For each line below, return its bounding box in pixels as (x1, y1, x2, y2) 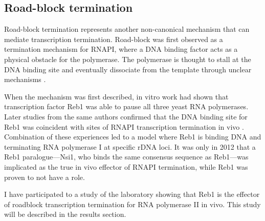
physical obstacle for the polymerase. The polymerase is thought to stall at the (4, 53, 251, 64)
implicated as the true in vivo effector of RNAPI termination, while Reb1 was (4, 161, 248, 172)
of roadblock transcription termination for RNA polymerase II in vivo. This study (4, 198, 261, 209)
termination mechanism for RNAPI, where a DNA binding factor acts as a (4, 44, 238, 54)
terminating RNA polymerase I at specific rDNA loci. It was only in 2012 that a (4, 141, 256, 152)
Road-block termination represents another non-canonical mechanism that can (4, 24, 250, 34)
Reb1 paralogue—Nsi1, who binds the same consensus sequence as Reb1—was (4, 151, 249, 162)
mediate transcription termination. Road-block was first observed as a (4, 33, 223, 44)
